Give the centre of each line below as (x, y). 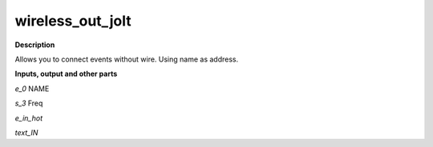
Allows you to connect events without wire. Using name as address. (127, 59)
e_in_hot (29, 118)
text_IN (26, 133)
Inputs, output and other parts (66, 74)
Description (35, 45)
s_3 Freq (29, 103)
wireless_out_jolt (73, 21)
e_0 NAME (32, 89)
